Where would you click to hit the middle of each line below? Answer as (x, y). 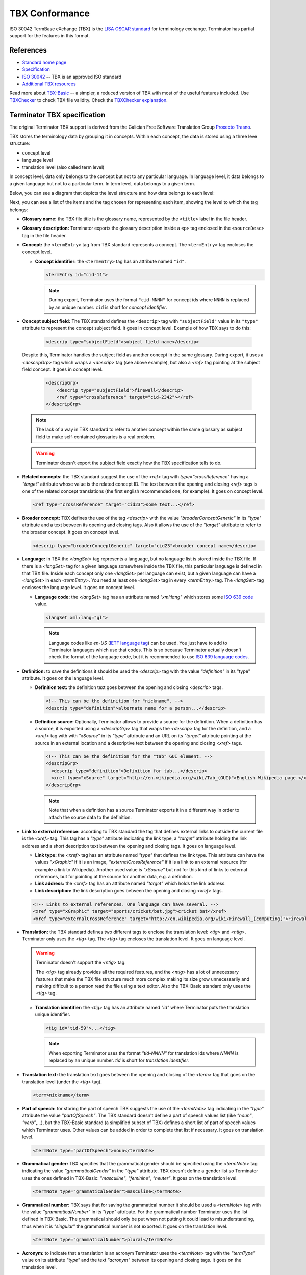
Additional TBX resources (49, 84)
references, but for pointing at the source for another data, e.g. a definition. (114, 877)
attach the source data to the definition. (90, 817)
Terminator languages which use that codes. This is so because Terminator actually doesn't (145, 650)
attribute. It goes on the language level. (63, 678)
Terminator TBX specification (57, 115)
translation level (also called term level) (63, 167)
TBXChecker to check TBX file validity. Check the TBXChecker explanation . (88, 100)
